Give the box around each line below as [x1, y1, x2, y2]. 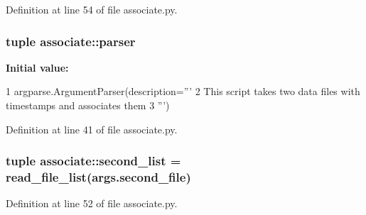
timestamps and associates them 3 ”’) [6, 98, 170, 112]
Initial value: [6, 60, 69, 75]
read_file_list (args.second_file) [6, 168, 191, 186]
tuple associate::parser [6, 32, 136, 50]
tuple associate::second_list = [6, 152, 181, 170]
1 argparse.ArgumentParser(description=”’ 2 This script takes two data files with [6, 84, 360, 99]
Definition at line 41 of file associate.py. [6, 121, 178, 136]
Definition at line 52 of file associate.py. [6, 196, 178, 211]
